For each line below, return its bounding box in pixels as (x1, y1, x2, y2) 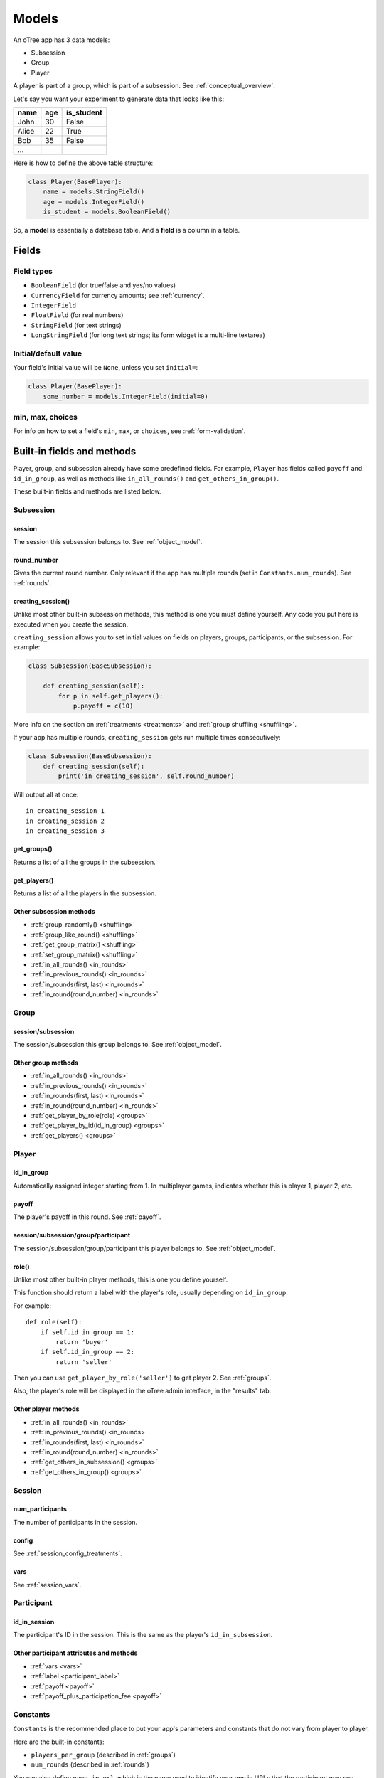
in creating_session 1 (26, 807, 105, 815)
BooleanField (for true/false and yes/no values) (31, 281, 176, 289)
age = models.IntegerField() (43, 198, 145, 206)
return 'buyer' (55, 1338, 109, 1346)
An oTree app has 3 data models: (13, 36, 110, 44)
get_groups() (13, 845, 53, 853)
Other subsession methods (13, 907, 95, 915)
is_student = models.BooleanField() (43, 208, 171, 216)
